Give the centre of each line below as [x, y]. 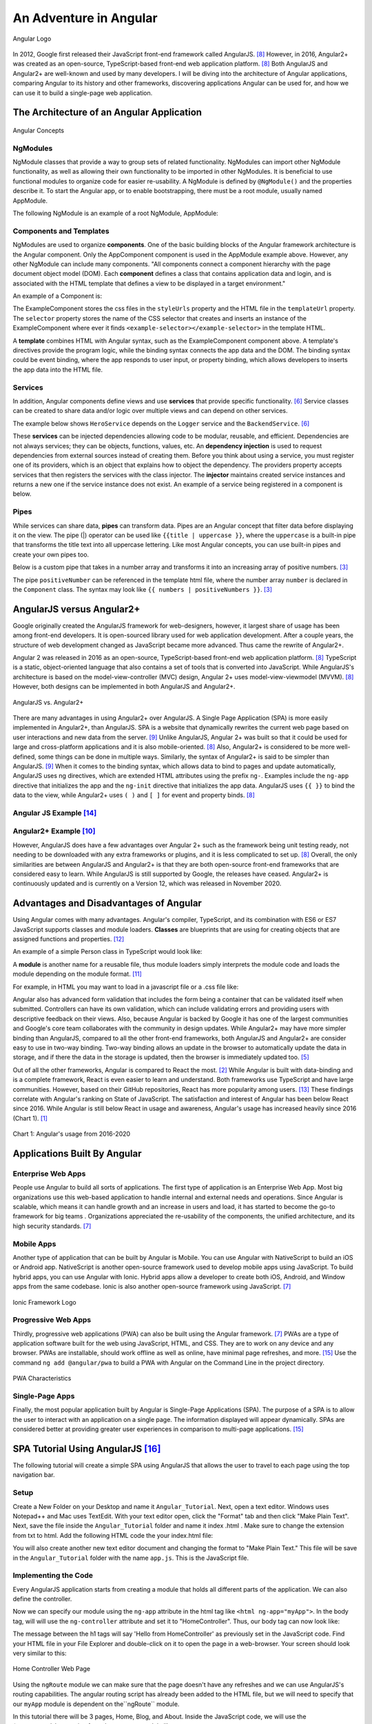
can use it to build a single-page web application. [83, 92]
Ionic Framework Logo [44, 1302]
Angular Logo [32, 39]
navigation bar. [34, 1475]
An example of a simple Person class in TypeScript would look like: [107, 952]
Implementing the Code [53, 1576]
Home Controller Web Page [52, 1669]
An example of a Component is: [58, 296]
